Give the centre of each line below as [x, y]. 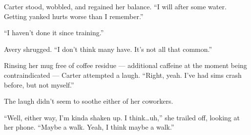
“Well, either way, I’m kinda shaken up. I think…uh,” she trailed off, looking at [122, 117]
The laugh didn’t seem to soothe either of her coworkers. [89, 101]
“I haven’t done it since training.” [54, 33]
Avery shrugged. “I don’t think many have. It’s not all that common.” [108, 49]
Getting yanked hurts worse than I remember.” [74, 16]
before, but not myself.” [39, 84]
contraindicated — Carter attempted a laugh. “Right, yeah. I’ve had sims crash [123, 75]
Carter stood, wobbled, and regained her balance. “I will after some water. [115, 6]
